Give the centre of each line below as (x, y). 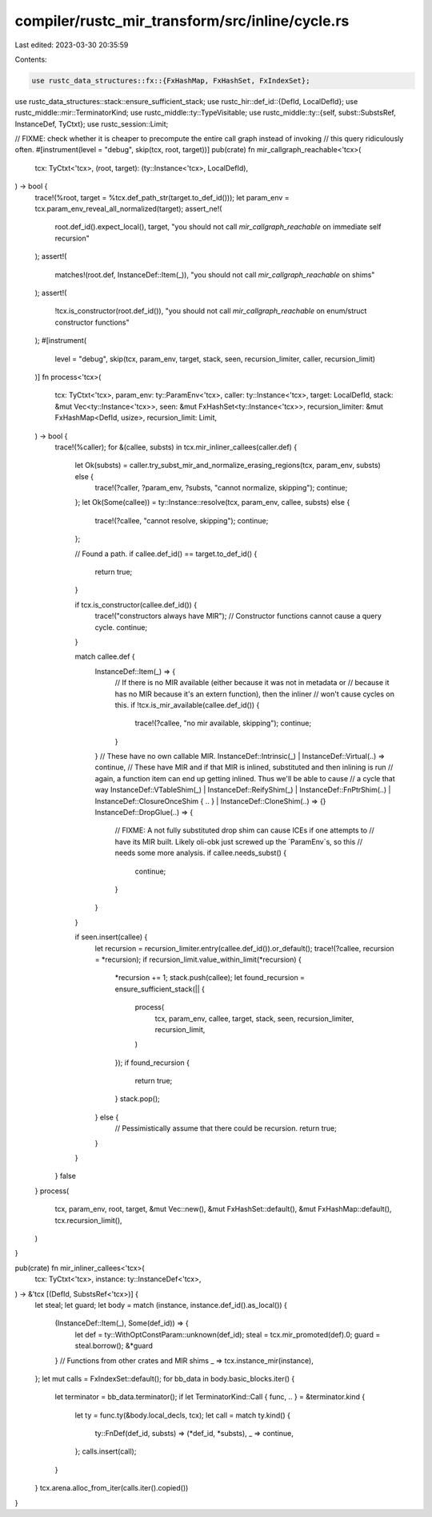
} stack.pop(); (137, 1099)
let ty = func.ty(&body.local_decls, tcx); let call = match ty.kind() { (183, 1415)
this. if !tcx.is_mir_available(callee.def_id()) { (187, 704)
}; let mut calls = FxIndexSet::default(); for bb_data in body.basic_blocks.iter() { (165, 1378)
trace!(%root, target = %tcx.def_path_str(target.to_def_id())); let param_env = (162, 197)
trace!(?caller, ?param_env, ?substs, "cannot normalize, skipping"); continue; (221, 488)
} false (65, 1176)
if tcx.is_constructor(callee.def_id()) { (136, 604)
